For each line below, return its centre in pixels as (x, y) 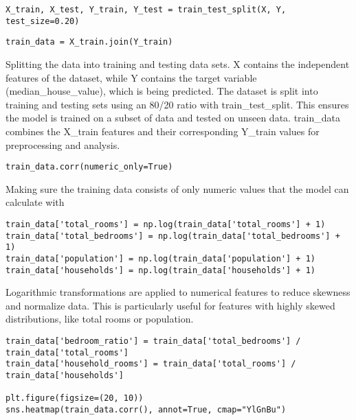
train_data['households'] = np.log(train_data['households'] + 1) (161, 270)
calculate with (35, 202)
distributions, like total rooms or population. (100, 319)
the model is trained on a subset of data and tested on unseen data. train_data (173, 118)
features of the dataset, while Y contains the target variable (131, 77)
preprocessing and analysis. (63, 144)
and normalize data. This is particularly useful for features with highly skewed (170, 305)
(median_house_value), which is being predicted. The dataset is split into (162, 91)
